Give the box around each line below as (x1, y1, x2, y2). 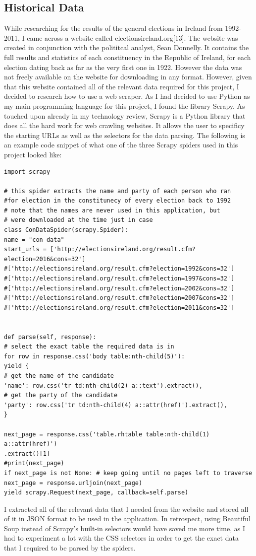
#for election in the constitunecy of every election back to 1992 (4, 197, 231, 205)
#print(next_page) (4, 460, 64, 467)
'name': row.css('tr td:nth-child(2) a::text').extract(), (4, 382, 203, 389)
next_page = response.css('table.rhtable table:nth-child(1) (4, 430, 210, 438)
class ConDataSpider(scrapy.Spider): (4, 226, 128, 234)
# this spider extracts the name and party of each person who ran (4, 187, 231, 195)
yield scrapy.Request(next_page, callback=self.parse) (4, 489, 189, 496)
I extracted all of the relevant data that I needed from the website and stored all (4, 503, 249, 514)
